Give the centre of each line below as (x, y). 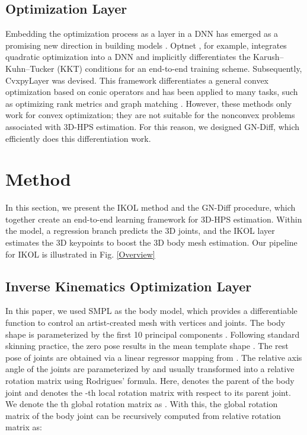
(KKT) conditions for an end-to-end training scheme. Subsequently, (180, 68)
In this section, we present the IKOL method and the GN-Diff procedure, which (151, 207)
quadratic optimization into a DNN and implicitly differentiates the (128, 57)
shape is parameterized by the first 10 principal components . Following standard (153, 334)
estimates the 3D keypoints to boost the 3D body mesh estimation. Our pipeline (151, 242)
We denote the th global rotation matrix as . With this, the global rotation (142, 404)
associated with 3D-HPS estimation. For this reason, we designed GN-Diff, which (153, 126)
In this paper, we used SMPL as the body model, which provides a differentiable (151, 311)
